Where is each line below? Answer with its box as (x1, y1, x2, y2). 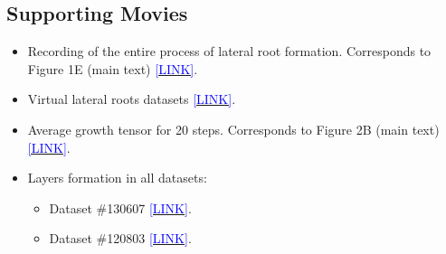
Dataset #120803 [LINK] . (49, 229, 192, 248)
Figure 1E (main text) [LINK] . (27, 59, 198, 78)
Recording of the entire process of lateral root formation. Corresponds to (27, 42, 432, 61)
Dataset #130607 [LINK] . (49, 198, 192, 217)
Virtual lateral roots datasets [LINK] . (27, 89, 236, 108)
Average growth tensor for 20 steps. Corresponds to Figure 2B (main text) (27, 119, 440, 138)
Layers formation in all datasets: (27, 168, 207, 187)
